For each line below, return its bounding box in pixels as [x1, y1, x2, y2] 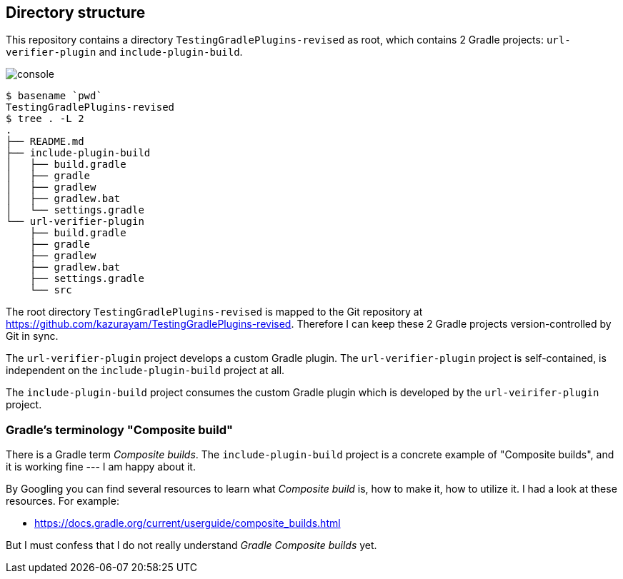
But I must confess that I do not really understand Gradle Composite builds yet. [6, 539, 377, 552]
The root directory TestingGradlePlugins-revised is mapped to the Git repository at [6, 306, 423, 318]
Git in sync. [6, 330, 59, 343]
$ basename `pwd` [6, 90, 102, 102]
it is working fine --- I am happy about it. [6, 460, 196, 473]
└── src [29, 284, 72, 296]
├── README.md [6, 136, 84, 148]
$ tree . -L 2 [6, 113, 84, 125]
